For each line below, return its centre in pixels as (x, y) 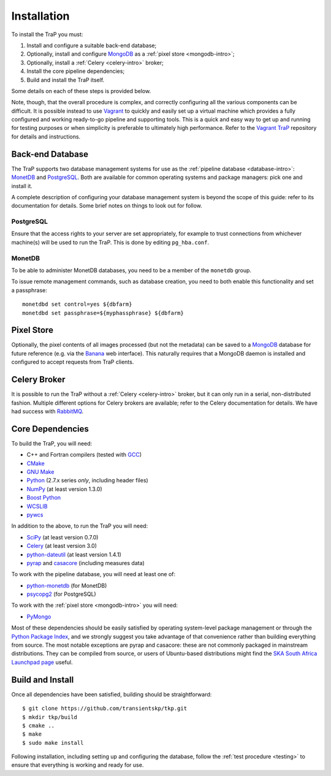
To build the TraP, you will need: (52, 443)
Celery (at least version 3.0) (62, 546)
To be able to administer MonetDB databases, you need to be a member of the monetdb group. (131, 270)
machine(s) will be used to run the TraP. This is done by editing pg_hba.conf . (110, 242)
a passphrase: (29, 290)
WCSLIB (37, 506)
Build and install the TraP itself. (66, 80)
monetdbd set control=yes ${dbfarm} (77, 304)
